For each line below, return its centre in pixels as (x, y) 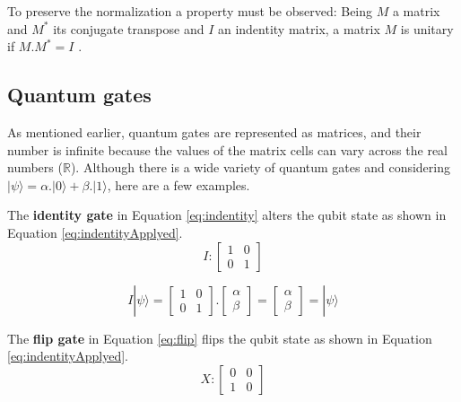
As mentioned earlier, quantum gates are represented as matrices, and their (214, 131)
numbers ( (35, 167)
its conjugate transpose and (129, 28)
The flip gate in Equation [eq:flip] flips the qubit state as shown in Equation (220, 338)
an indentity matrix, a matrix (299, 28)
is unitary (427, 28)
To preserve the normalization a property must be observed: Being (190, 11)
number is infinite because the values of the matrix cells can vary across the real (227, 149)
